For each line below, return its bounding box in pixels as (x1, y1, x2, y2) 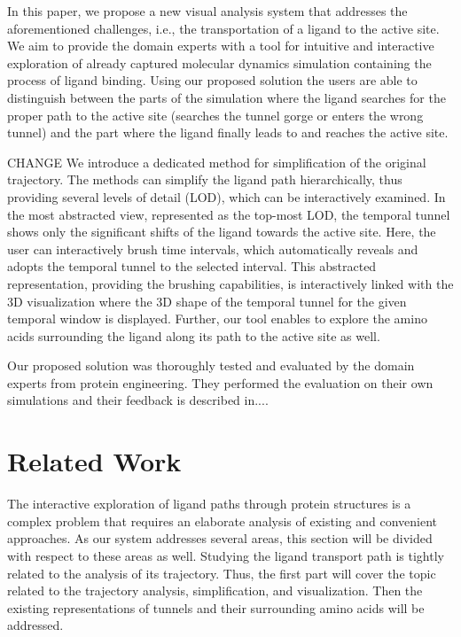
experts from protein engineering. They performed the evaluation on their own (7, 373, 434, 392)
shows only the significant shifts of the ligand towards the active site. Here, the (7, 222, 436, 241)
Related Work (7, 443, 182, 479)
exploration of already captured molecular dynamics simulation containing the (7, 53, 432, 72)
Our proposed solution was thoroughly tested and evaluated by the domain (7, 356, 415, 375)
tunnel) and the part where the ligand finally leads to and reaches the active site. (7, 123, 449, 142)
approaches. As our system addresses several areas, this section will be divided (7, 529, 433, 548)
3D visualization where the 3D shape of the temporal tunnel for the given (7, 291, 407, 310)
